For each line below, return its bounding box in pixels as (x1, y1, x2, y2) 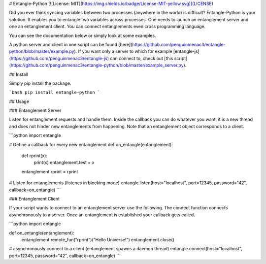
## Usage (9, 99, 30, 104)
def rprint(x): (21, 153, 48, 159)
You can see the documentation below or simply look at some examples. (9, 33, 156, 38)
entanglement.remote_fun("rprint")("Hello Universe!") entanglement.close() (21, 236, 174, 242)
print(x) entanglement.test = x (33, 160, 95, 165)
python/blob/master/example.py (9, 48, 74, 54)
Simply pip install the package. (9, 80, 71, 86)
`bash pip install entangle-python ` (9, 90, 100, 96)
